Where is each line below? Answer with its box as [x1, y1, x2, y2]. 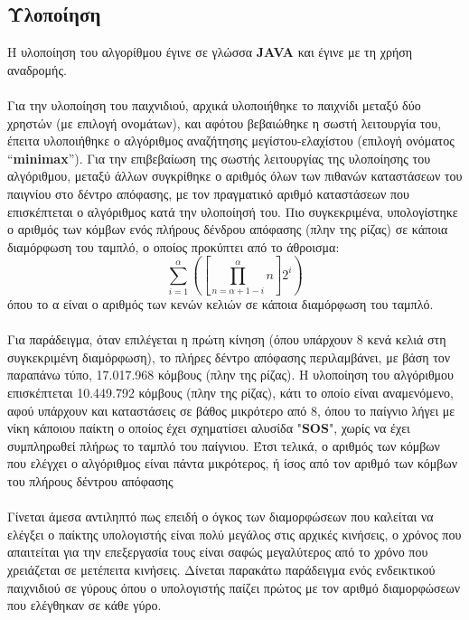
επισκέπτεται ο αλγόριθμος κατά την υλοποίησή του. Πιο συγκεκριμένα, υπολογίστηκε [7, 202, 458, 221]
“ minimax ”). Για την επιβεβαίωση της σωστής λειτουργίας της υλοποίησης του [7, 148, 431, 167]
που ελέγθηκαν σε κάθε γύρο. [7, 596, 162, 615]
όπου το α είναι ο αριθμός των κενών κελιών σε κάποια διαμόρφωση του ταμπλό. [7, 295, 434, 314]
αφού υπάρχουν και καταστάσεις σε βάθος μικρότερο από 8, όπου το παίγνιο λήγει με [7, 400, 455, 419]
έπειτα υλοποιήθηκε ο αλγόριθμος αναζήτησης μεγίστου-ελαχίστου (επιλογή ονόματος [7, 131, 455, 150]
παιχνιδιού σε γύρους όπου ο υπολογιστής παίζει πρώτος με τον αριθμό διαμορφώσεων [7, 578, 460, 597]
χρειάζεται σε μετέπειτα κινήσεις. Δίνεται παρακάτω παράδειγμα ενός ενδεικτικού [7, 559, 436, 578]
